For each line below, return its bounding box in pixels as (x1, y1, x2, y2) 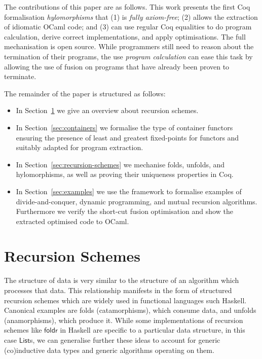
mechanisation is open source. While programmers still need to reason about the (4, 41, 254, 52)
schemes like (4, 325, 42, 335)
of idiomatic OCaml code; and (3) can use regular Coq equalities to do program (4, 21, 252, 32)
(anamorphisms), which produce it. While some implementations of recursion (4, 314, 243, 325)
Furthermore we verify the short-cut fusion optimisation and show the (16, 206, 233, 217)
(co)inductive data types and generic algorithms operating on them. (4, 344, 214, 355)
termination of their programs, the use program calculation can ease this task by (4, 51, 253, 61)
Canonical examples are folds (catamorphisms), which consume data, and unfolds (4, 305, 256, 315)
